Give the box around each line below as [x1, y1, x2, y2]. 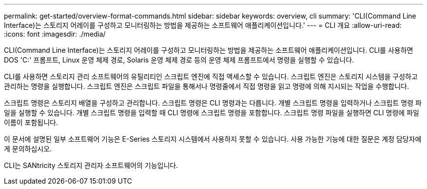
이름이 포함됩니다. [4, 118, 58, 126]
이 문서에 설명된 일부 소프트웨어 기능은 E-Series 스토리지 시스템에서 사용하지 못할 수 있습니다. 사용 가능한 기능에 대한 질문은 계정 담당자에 [4, 135, 422, 143]
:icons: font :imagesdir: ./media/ [4, 30, 106, 38]
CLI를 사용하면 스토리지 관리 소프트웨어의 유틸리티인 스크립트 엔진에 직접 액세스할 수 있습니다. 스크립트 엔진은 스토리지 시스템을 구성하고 [4, 72, 418, 81]
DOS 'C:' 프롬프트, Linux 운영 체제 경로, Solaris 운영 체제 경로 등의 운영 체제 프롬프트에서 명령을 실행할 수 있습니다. [4, 56, 354, 64]
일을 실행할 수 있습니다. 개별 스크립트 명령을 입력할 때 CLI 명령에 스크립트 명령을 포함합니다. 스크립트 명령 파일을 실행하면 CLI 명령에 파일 [4, 108, 419, 117]
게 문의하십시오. [4, 145, 52, 153]
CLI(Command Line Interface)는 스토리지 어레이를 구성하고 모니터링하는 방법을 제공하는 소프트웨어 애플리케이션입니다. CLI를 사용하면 [4, 46, 413, 54]
